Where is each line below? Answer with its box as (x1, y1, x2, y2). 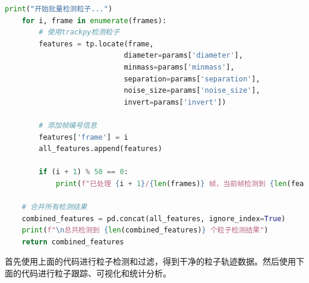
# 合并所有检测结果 (21, 203, 87, 212)
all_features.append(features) (39, 144, 162, 153)
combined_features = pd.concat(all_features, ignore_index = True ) (21, 214, 286, 223)
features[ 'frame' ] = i (39, 133, 128, 141)
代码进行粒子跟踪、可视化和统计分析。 (21, 267, 171, 279)
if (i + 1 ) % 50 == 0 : (39, 168, 128, 177)
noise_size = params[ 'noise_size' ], (124, 86, 260, 95)
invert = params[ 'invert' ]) (124, 98, 226, 106)
